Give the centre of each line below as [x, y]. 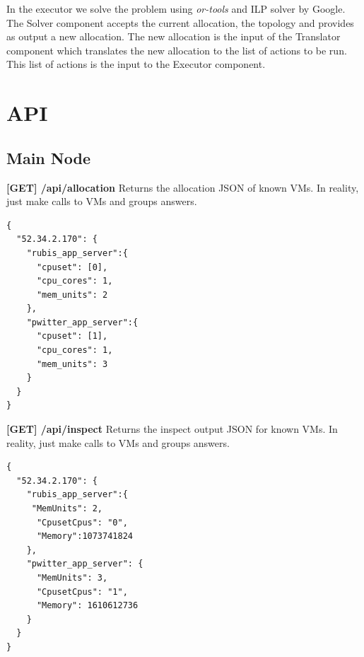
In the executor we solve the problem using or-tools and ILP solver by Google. [176, 8]
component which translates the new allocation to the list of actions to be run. [177, 50]
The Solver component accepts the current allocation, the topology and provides [180, 22]
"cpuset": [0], [72, 267]
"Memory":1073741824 [84, 536]
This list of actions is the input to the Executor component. [136, 64]
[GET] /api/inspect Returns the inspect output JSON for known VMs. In [172, 429]
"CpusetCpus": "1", [82, 592]
